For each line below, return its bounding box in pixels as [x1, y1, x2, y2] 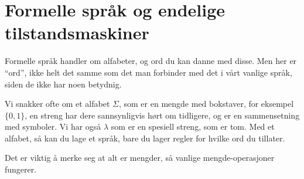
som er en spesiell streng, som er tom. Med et [111, 120, 275, 133]
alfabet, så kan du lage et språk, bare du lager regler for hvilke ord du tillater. [5, 131, 285, 144]
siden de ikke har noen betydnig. [5, 77, 122, 90]
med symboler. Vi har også [5, 120, 101, 133]
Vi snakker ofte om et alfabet [5, 97, 110, 110]
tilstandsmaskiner [5, 21, 149, 45]
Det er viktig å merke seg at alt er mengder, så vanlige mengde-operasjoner [5, 151, 275, 164]
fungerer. [5, 163, 37, 175]
